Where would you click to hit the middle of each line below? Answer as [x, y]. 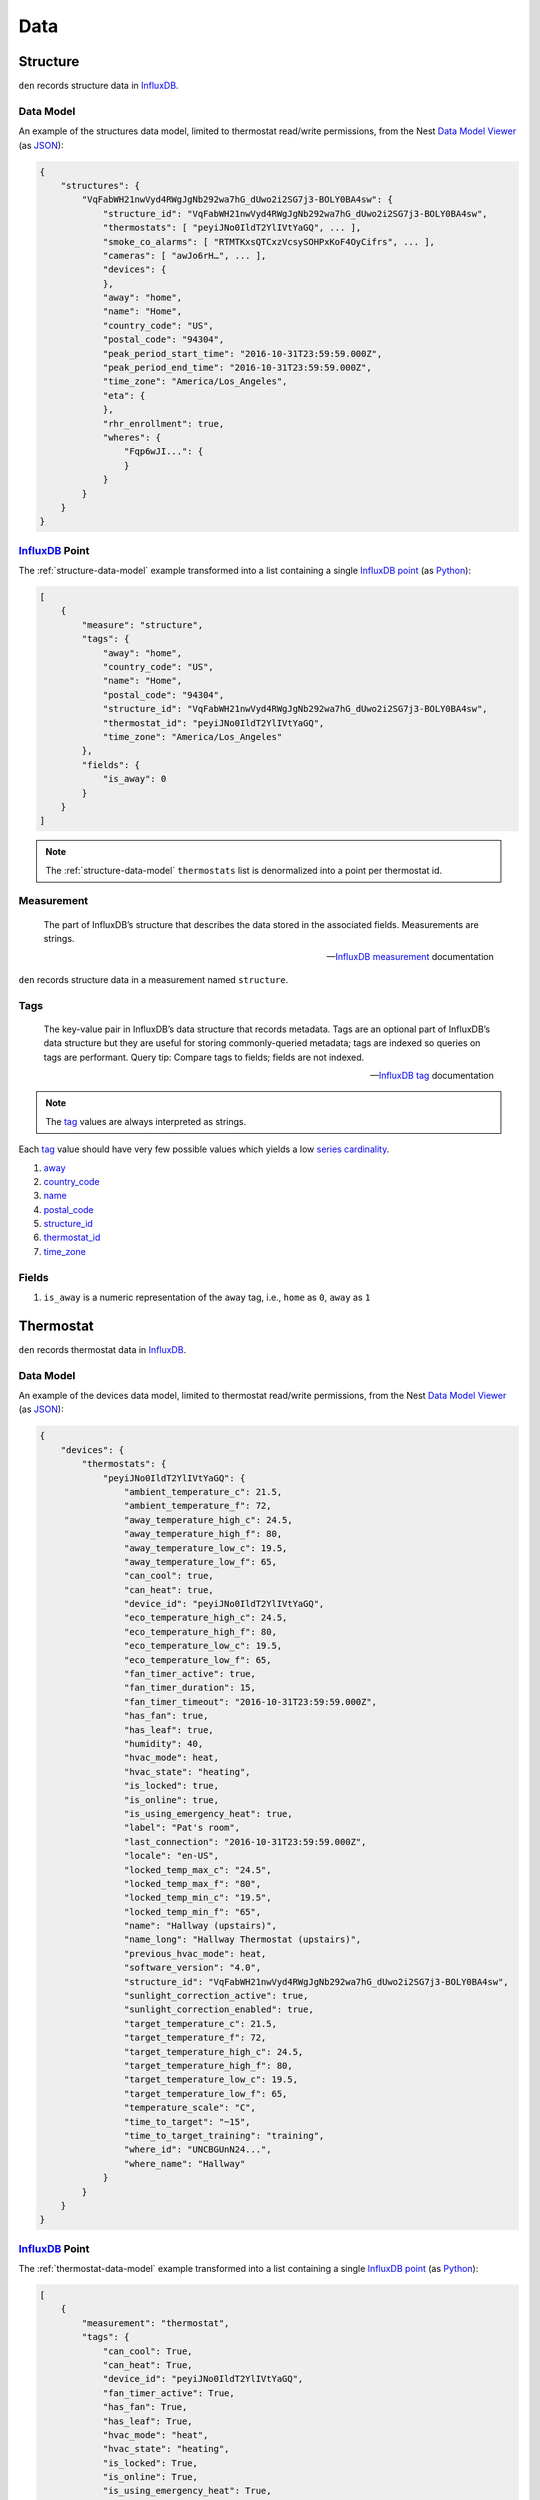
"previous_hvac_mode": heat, [195, 1953]
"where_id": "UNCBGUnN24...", [197, 2149]
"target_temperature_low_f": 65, [205, 2093]
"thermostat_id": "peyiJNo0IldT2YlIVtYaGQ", [213, 723]
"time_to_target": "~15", [187, 2121]
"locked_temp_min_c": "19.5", [197, 1898]
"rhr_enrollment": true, [163, 423]
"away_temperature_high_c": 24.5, [208, 1519]
